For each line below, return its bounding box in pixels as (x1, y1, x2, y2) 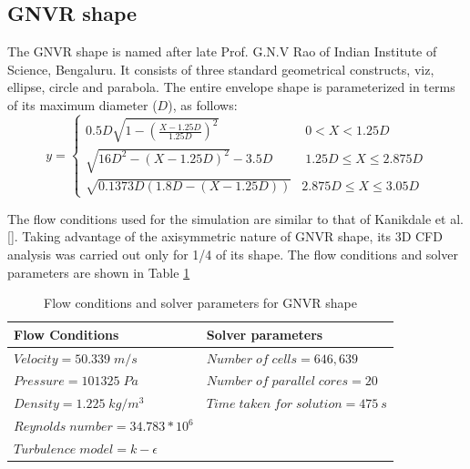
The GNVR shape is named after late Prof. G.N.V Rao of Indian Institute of (7, 42, 437, 61)
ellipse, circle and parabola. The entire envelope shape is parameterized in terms (7, 77, 455, 97)
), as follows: (168, 95, 238, 114)
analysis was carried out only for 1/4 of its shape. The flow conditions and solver (7, 245, 458, 263)
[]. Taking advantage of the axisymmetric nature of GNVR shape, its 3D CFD (7, 227, 443, 246)
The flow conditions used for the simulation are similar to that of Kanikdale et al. (7, 209, 464, 228)
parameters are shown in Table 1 (7, 262, 190, 281)
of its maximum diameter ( (7, 95, 158, 114)
